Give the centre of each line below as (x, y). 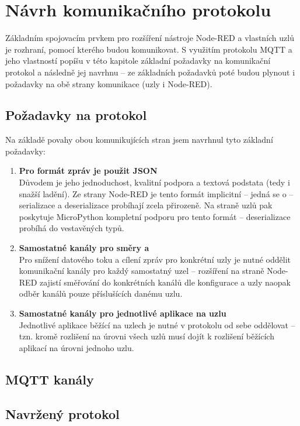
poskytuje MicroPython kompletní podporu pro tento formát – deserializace (155, 216)
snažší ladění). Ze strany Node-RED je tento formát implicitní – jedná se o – (156, 193)
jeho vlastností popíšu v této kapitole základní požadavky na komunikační (138, 61)
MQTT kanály (50, 379)
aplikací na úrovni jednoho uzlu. (76, 347)
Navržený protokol (62, 413)
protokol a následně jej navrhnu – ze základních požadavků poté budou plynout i (150, 72)
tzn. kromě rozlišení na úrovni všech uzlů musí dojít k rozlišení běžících (146, 336)
